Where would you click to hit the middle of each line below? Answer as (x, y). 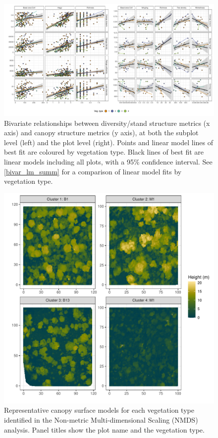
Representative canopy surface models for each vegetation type (99, 410)
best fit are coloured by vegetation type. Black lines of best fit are (104, 152)
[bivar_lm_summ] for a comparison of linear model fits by (93, 171)
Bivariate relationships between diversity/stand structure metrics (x (107, 123)
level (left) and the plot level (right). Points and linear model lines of (109, 142)
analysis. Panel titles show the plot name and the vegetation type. (104, 429)
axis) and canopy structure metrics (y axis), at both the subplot (101, 133)
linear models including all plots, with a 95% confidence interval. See (108, 162)
